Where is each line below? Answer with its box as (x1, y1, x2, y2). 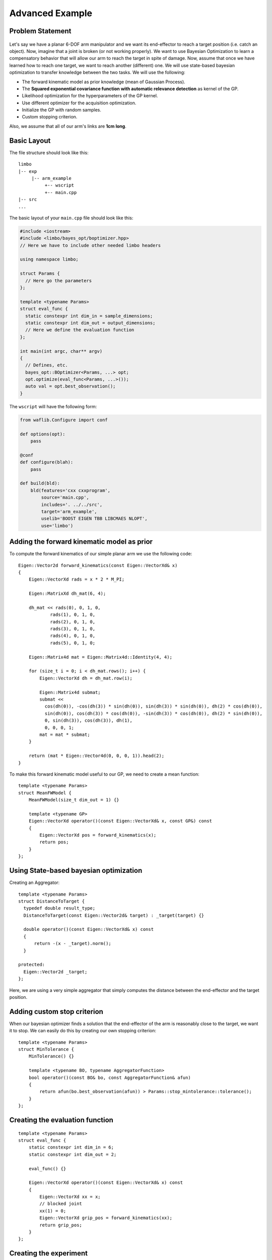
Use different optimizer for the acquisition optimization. (22, 100, 137, 106)
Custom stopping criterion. (22, 114, 78, 120)
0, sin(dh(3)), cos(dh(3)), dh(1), (44, 718, 133, 723)
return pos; (39, 839, 69, 845)
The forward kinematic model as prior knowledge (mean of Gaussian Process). (22, 79, 186, 85)
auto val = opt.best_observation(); (25, 384, 116, 389)
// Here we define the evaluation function (25, 327, 134, 333)
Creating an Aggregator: (9, 879, 60, 886)
